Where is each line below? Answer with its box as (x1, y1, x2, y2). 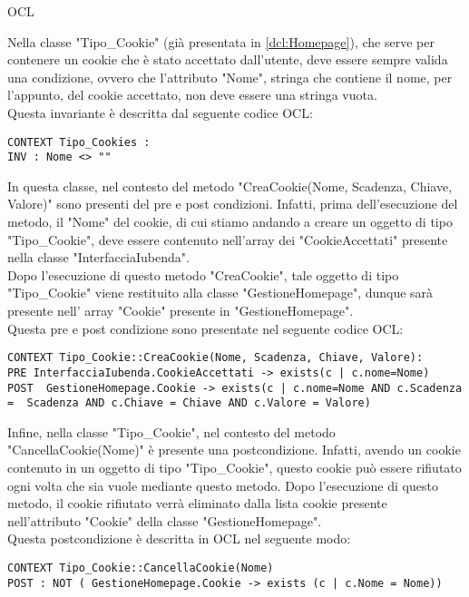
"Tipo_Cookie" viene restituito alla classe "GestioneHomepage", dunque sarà (7, 283, 434, 302)
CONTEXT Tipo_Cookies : (7, 135, 151, 149)
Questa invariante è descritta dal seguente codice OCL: (7, 103, 313, 122)
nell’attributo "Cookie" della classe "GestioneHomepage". (7, 511, 322, 530)
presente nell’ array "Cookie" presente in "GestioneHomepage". (7, 301, 354, 320)
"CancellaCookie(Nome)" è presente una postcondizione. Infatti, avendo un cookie (7, 440, 461, 459)
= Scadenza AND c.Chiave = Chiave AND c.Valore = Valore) (7, 396, 371, 410)
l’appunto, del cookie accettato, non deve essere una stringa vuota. (7, 85, 377, 104)
